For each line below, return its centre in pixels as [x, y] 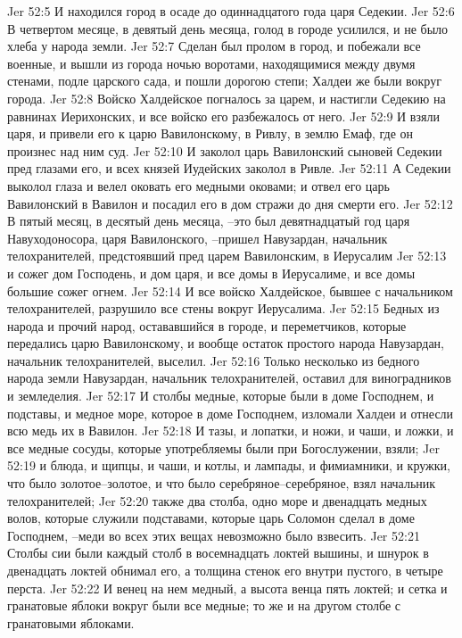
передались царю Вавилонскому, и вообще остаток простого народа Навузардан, [226, 343]
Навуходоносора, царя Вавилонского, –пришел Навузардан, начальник [198, 238]
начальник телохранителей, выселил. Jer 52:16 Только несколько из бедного [214, 360]
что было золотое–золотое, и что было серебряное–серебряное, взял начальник [222, 483]
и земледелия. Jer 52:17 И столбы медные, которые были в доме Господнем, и [221, 396]
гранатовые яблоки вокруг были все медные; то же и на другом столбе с [204, 605]
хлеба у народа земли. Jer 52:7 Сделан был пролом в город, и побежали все [214, 46]
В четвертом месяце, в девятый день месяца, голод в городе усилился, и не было [228, 28]
